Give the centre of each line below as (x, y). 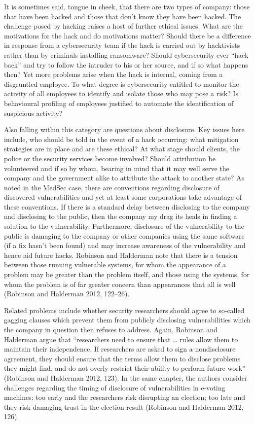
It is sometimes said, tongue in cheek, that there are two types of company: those (127, 6)
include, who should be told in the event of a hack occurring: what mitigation (121, 139)
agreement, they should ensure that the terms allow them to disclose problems (122, 358)
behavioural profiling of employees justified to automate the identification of (119, 103)
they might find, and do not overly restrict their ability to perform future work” (125, 368)
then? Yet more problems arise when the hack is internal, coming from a (113, 74)
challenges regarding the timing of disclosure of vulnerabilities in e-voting (115, 387)
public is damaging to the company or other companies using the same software (124, 235)
